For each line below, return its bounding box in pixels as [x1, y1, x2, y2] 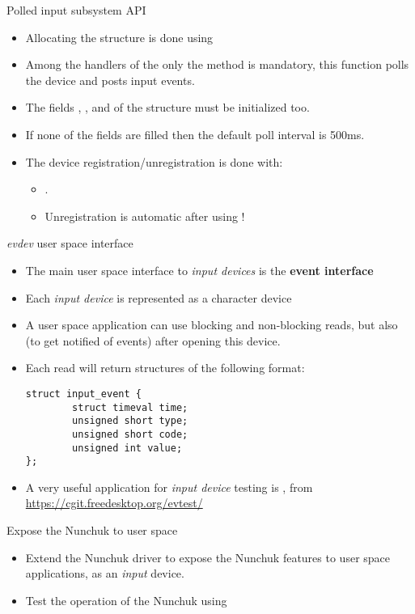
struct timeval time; [72, 401, 188, 413]
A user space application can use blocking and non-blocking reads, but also [25, 316, 398, 333]
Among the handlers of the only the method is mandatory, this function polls [25, 56, 409, 73]
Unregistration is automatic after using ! [44, 207, 245, 224]
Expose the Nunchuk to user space [6, 522, 178, 539]
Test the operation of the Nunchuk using [25, 591, 227, 608]
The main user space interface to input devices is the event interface [25, 261, 374, 278]
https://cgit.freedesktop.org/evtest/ [25, 494, 203, 511]
